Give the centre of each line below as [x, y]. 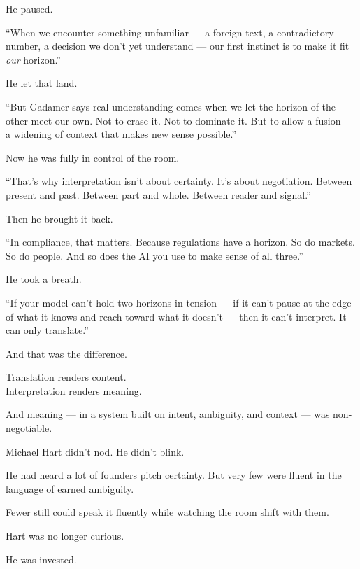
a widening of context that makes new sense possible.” [121, 134]
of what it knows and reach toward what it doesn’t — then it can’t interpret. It [176, 316]
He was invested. [41, 559]
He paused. [29, 8]
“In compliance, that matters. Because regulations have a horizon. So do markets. [180, 242]
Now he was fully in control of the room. [93, 157]
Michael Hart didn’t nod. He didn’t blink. [95, 451]
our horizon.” [33, 59]
